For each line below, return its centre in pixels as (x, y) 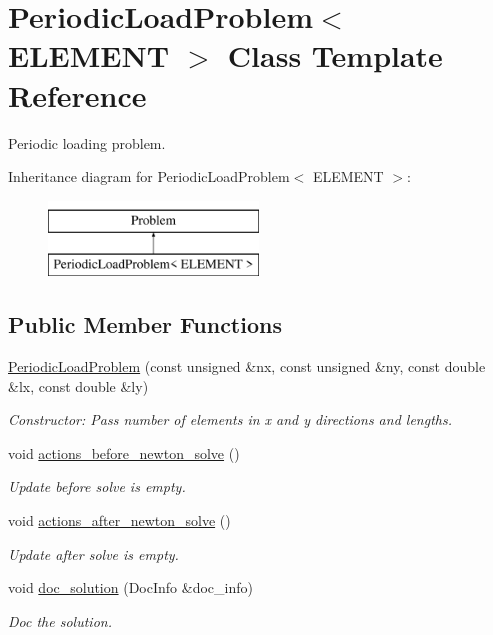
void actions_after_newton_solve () (119, 520)
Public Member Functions (145, 324)
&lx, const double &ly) (78, 385)
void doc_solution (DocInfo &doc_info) (130, 587)
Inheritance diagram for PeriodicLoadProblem (149, 176)
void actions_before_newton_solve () (124, 452)
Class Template (335, 55)
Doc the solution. (60, 620)
